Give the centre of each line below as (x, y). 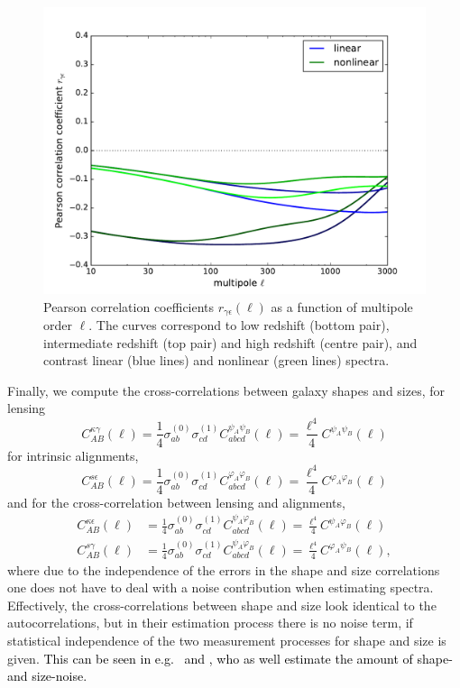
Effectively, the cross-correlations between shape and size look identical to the (222, 605)
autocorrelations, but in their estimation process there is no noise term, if (210, 623)
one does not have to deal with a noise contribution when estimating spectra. (221, 587)
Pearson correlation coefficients (129, 306)
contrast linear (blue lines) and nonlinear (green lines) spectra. (216, 360)
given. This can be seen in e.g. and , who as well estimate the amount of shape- (230, 658)
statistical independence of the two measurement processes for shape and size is (227, 640)
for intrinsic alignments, (73, 455)
